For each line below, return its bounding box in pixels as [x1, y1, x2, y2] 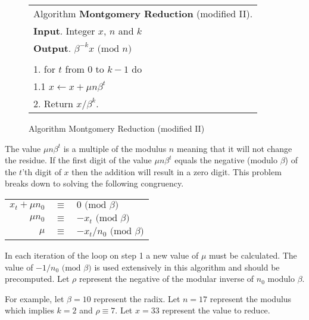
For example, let [5, 292, 64, 305]
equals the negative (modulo [174, 154, 277, 166]
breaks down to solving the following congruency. [5, 177, 184, 189]
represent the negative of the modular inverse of [79, 272, 254, 285]
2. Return [33, 97, 73, 110]
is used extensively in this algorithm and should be [94, 260, 280, 273]
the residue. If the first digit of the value [5, 154, 152, 166]
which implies [5, 304, 54, 316]
